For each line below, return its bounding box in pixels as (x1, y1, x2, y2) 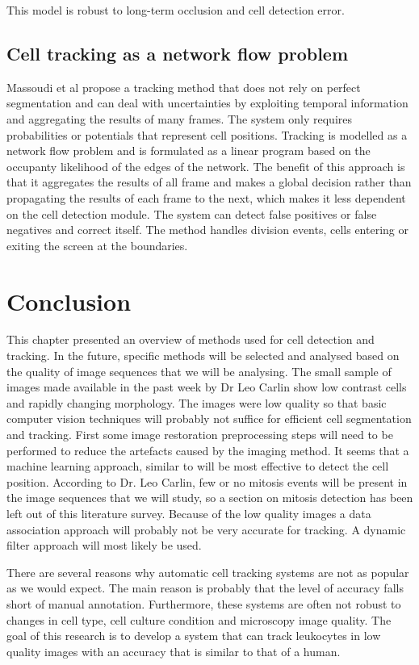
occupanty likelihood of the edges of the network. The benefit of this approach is (6, 157, 405, 174)
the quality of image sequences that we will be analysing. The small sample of (6, 362, 392, 379)
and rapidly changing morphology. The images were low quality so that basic (6, 394, 387, 411)
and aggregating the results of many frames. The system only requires (6, 110, 353, 127)
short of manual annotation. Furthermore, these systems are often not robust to (6, 595, 401, 612)
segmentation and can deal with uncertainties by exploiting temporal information (6, 94, 409, 111)
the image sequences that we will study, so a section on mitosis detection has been (6, 489, 413, 506)
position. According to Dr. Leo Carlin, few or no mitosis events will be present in (6, 473, 408, 490)
